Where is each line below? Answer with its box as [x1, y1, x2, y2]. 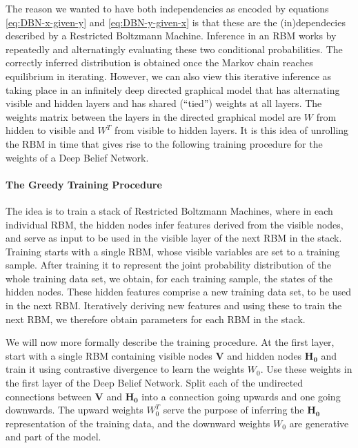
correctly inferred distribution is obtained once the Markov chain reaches [6, 55, 313, 70]
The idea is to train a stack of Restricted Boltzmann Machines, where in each [6, 203, 333, 217]
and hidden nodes [227, 348, 302, 362]
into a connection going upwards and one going [141, 389, 341, 403]
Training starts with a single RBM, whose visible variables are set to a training [6, 244, 340, 258]
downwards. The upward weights [6, 402, 143, 417]
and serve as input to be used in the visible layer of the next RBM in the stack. [6, 231, 342, 245]
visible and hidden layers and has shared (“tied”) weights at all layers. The [6, 96, 322, 110]
